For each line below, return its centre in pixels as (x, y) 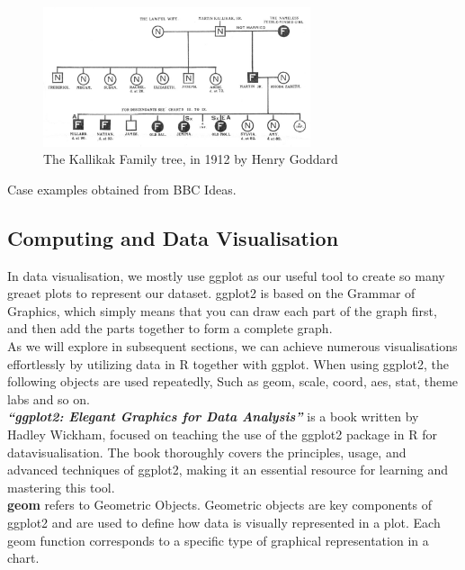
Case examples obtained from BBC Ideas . (122, 189)
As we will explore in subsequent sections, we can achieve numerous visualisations (232, 345)
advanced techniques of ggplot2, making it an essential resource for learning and (228, 470)
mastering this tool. (61, 487)
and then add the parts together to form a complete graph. (170, 328)
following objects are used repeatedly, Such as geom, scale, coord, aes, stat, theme (233, 381)
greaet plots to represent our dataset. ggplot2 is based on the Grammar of (211, 293)
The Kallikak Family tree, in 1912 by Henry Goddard (191, 159)
